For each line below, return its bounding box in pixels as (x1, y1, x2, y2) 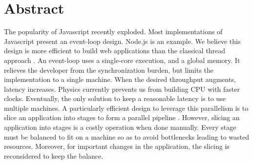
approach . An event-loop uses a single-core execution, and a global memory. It (4, 55, 240, 65)
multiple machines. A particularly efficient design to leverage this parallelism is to (4, 102, 249, 113)
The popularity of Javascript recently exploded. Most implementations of (4, 26, 223, 37)
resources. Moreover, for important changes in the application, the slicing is (4, 141, 230, 151)
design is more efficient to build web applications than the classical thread (4, 45, 226, 56)
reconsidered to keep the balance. (4, 150, 104, 161)
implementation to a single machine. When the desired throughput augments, (4, 74, 236, 84)
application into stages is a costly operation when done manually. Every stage (4, 122, 236, 132)
